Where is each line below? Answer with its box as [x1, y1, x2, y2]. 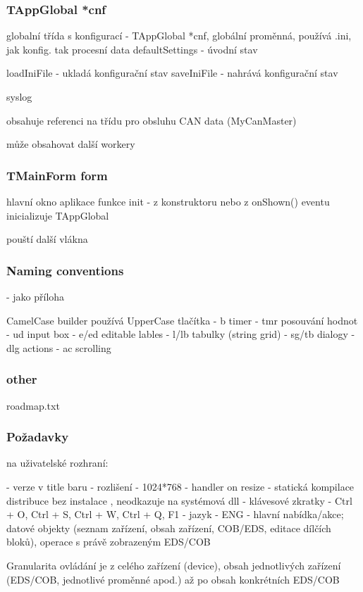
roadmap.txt [6, 398, 60, 412]
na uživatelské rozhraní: [6, 455, 109, 470]
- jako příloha [6, 289, 65, 303]
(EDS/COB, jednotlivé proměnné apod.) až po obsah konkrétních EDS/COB [6, 572, 340, 586]
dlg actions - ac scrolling [6, 340, 111, 355]
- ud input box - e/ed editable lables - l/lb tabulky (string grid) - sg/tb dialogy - [6, 327, 355, 341]
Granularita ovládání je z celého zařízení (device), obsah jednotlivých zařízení [6, 558, 341, 572]
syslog [6, 89, 32, 103]
